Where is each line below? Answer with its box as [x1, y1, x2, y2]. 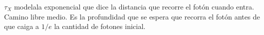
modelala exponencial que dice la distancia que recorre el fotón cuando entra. [14, 1, 254, 11]
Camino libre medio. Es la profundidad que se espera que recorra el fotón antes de [4, 11, 260, 21]
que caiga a [4, 21, 39, 31]
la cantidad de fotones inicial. [54, 21, 146, 31]
